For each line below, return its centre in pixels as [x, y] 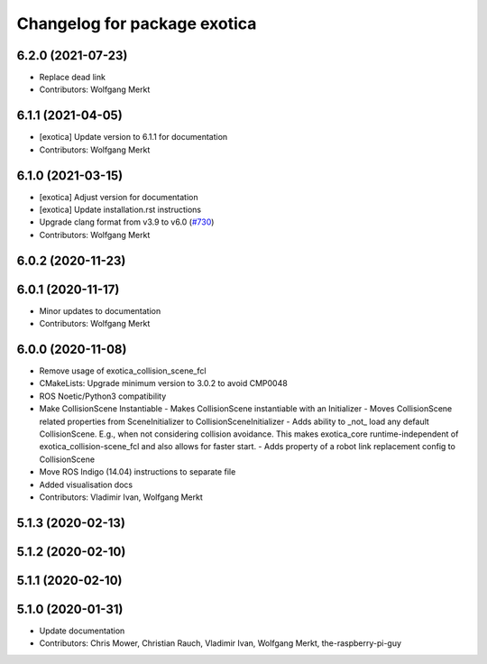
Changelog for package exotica [137, 23]
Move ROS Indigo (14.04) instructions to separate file [138, 472]
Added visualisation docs [86, 484]
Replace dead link [72, 78]
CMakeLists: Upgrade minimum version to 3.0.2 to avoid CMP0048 [163, 383]
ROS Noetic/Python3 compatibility [103, 396]
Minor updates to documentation [100, 310]
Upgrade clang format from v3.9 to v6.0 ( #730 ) [127, 222]
